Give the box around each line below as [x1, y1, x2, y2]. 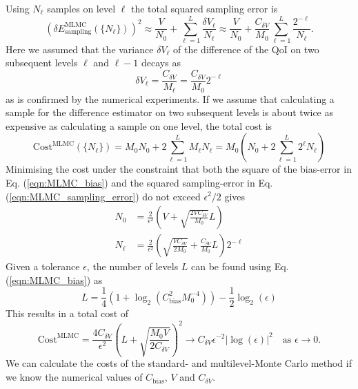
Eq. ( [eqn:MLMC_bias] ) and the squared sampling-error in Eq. [6, 175, 273, 189]
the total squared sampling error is [130, 1, 278, 15]
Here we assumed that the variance [6, 41, 154, 56]
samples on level [47, 1, 116, 15]
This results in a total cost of [6, 306, 129, 321]
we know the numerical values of [6, 370, 143, 384]
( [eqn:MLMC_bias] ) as [6, 272, 103, 287]
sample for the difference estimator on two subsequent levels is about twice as [6, 105, 334, 120]
